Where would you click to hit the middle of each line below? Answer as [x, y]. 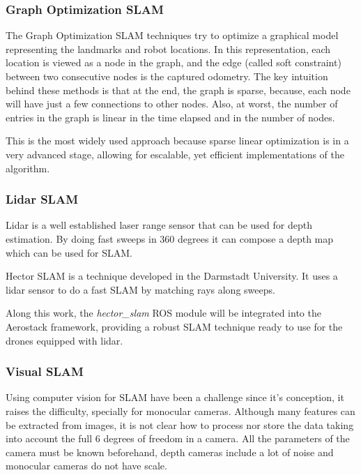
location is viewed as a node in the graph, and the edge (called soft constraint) [174, 62]
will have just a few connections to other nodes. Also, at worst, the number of [172, 104]
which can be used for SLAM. [69, 252]
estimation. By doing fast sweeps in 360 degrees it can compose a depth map [170, 238]
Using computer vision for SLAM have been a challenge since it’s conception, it [175, 397]
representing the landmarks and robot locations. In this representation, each [168, 48]
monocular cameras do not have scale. [86, 466]
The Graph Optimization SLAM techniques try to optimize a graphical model [172, 35]
